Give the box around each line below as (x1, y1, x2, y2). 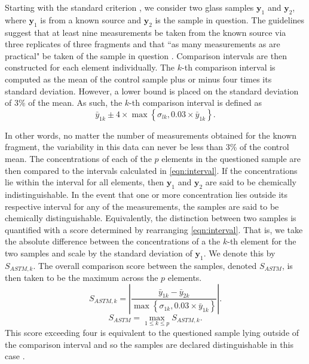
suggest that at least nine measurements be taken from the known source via (5, 26, 286, 38)
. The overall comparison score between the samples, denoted (33, 259, 257, 271)
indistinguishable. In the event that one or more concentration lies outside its (5, 188, 288, 200)
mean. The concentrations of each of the (5, 152, 152, 164)
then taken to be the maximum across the (5, 271, 158, 284)
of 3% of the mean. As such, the (5, 96, 123, 109)
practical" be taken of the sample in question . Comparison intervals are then (5, 49, 287, 62)
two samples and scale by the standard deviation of (5, 246, 192, 259)
